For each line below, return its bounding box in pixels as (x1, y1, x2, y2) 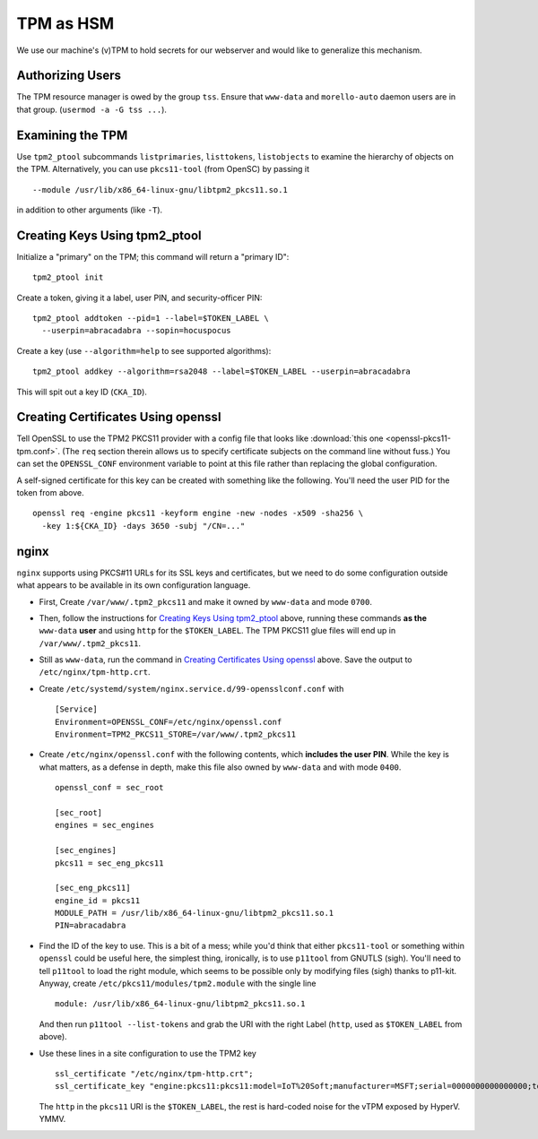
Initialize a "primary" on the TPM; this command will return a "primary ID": (16, 251, 290, 262)
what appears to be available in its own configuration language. (16, 580, 251, 591)
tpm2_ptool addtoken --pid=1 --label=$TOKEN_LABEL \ (32, 314, 269, 323)
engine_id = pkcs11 (55, 895, 141, 905)
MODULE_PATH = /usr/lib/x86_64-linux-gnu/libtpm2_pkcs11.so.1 (55, 908, 334, 919)
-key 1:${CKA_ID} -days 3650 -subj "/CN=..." (41, 521, 246, 531)
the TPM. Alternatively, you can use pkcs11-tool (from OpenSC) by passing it (16, 164, 309, 175)
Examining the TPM (16, 127, 128, 142)
